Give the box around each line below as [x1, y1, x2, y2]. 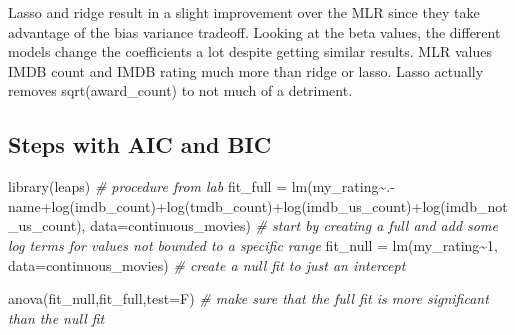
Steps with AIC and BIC [8, 129, 272, 160]
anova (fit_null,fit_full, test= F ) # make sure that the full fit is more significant [8, 288, 489, 309]
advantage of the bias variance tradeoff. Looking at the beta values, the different [8, 21, 501, 42]
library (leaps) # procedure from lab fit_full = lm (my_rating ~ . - [8, 176, 395, 197]
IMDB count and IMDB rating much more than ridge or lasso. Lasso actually [8, 60, 484, 81]
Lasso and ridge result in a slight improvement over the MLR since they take [8, 2, 480, 22]
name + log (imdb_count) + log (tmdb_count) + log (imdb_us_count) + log [8, 195, 441, 216]
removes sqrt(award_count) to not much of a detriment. [8, 80, 353, 101]
